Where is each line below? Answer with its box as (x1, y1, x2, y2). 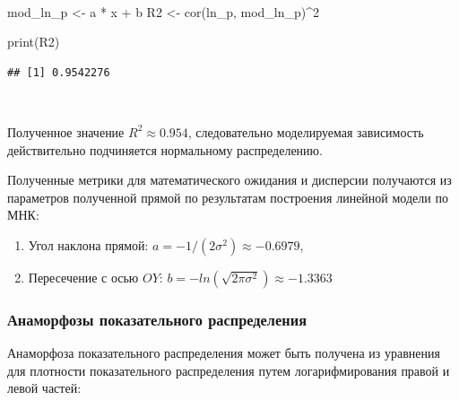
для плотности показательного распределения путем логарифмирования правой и (7, 361, 450, 379)
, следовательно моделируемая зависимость (187, 122, 424, 141)
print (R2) (7, 32, 60, 51)
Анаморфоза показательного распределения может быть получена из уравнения (7, 343, 440, 362)
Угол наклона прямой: (28, 235, 149, 254)
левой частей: (7, 378, 82, 397)
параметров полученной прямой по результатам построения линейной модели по (7, 187, 448, 206)
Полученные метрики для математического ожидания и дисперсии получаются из (7, 170, 452, 189)
